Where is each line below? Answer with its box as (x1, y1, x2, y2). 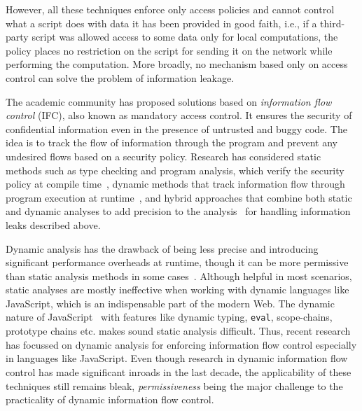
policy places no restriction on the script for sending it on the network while (6, 43, 333, 57)
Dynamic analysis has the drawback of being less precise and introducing (6, 241, 319, 256)
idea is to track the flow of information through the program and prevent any (6, 135, 338, 150)
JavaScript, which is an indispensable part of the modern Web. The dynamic (6, 295, 335, 310)
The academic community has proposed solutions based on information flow (6, 94, 332, 109)
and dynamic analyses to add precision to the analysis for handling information (6, 204, 351, 218)
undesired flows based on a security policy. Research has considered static (6, 148, 321, 163)
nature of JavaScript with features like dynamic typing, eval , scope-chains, (6, 309, 333, 324)
